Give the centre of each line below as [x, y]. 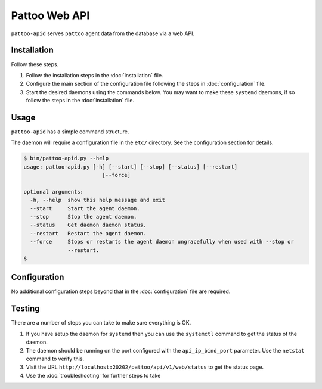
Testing [25, 309]
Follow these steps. [35, 64]
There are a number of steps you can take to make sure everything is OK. [101, 323]
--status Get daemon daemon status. [88, 225]
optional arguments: [53, 192]
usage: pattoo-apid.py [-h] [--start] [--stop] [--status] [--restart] [131, 167]
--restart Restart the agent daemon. [88, 233]
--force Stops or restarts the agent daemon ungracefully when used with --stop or [162, 242]
